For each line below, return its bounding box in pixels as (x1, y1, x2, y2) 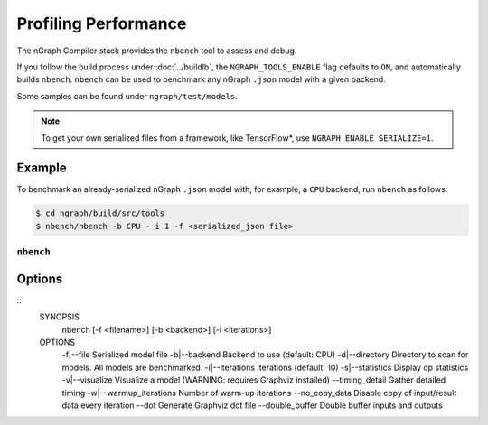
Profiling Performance (16, 14, 187, 33)
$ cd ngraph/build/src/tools (35, 208, 165, 218)
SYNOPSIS (39, 311, 80, 322)
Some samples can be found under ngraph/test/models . (16, 90, 239, 101)
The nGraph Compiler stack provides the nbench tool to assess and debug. (16, 45, 297, 56)
